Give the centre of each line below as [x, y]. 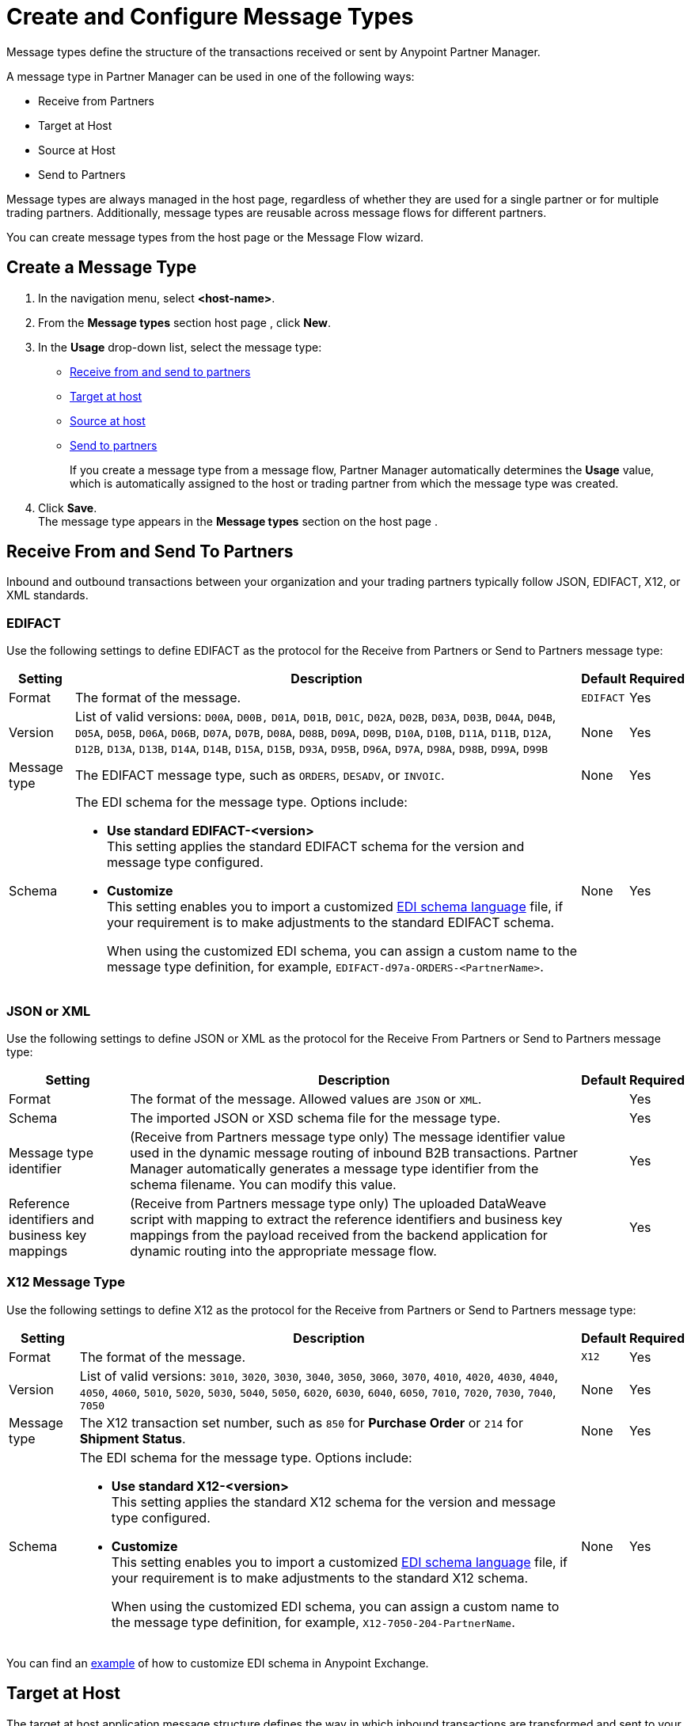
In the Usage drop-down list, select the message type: [180, 347]
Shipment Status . [133, 1438]
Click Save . [68, 508]
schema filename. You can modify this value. [263, 1184]
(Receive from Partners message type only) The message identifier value [348, 1137]
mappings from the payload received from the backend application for [339, 1235]
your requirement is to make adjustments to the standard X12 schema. [320, 1578]
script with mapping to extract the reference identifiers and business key [346, 1219]
